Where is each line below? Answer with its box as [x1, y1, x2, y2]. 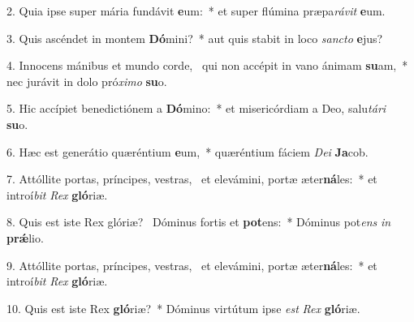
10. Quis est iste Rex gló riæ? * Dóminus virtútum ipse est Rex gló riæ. [6, 299, 360, 316]
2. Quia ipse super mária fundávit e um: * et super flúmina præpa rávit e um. [6, 2, 386, 19]
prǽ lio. [6, 229, 44, 246]
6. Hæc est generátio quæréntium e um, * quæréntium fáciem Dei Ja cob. [6, 143, 369, 160]
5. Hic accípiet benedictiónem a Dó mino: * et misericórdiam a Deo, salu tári [6, 100, 386, 117]
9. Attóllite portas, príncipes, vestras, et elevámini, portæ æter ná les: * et [6, 256, 377, 273]
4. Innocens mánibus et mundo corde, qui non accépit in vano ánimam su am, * [6, 57, 408, 74]
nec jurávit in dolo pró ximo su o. [6, 72, 167, 89]
